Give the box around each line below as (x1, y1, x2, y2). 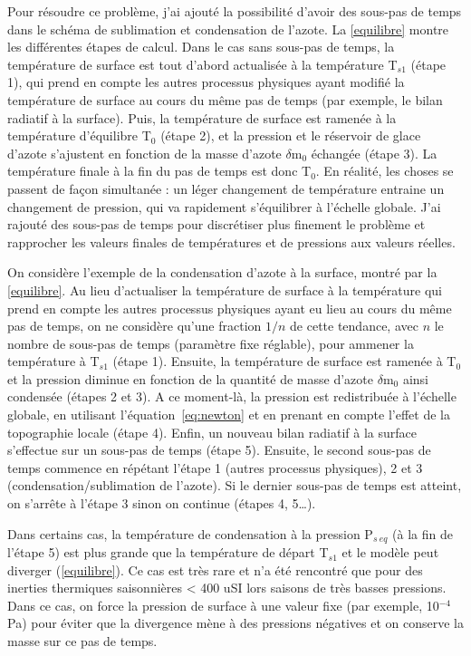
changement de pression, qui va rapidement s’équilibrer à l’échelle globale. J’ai (7, 197, 441, 216)
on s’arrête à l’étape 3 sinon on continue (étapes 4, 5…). (7, 494, 316, 513)
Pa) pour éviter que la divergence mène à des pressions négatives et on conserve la (7, 613, 464, 632)
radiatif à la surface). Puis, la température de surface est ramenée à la (7, 108, 397, 127)
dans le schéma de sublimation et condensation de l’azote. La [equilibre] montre (7, 19, 449, 38)
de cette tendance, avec (290, 316, 418, 335)
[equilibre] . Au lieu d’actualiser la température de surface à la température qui (7, 280, 442, 299)
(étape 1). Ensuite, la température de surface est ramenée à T (112, 352, 457, 371)
